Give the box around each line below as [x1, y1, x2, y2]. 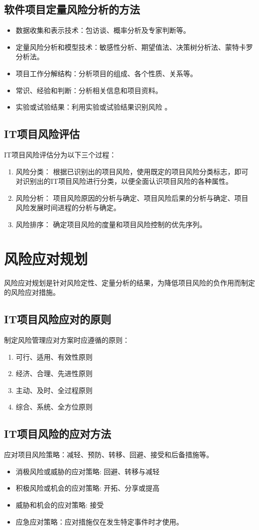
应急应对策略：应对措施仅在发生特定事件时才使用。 [15, 516, 183, 527]
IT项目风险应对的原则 [4, 311, 111, 327]
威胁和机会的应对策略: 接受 [15, 500, 104, 510]
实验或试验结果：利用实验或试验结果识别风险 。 [15, 102, 172, 112]
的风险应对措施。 [4, 287, 60, 297]
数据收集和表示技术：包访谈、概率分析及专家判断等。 [15, 25, 190, 35]
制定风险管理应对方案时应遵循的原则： [4, 335, 129, 345]
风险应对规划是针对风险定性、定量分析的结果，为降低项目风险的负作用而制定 [4, 277, 255, 287]
